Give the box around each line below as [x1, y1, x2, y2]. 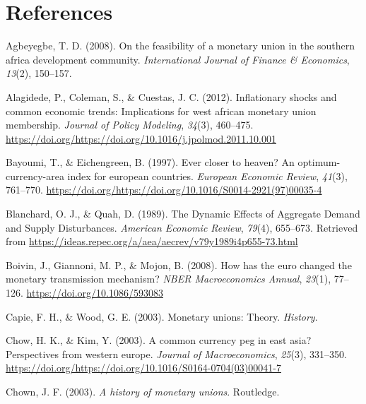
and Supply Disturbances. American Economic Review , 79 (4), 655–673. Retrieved [6, 220, 358, 234]
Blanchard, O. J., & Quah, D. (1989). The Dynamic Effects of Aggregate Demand [6, 206, 360, 221]
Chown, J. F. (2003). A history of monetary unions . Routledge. [6, 384, 280, 398]
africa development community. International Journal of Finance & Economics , [6, 52, 350, 66]
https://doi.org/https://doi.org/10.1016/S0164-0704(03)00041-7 [6, 360, 281, 375]
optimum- [297, 155, 341, 170]
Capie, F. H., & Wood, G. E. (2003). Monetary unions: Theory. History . [6, 309, 318, 323]
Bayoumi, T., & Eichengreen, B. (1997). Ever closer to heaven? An [6, 155, 295, 170]
